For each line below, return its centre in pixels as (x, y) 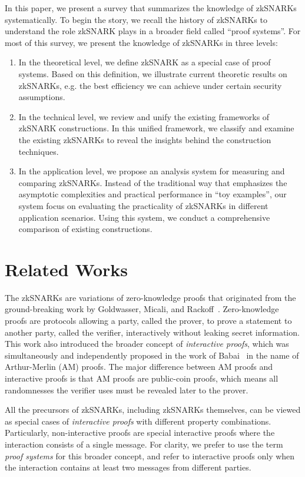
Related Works (67, 269)
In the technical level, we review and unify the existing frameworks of (144, 116)
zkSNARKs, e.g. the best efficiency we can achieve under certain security (150, 85)
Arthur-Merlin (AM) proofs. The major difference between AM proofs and (139, 367)
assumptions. (42, 97)
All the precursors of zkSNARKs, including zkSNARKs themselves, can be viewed (153, 410)
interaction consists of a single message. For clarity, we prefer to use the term (144, 444)
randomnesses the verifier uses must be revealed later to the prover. (127, 390)
